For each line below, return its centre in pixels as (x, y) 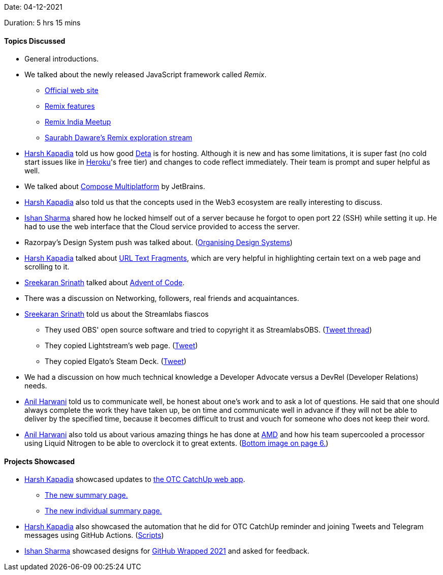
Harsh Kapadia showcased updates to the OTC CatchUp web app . (135, 479)
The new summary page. (86, 495)
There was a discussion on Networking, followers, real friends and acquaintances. (162, 298)
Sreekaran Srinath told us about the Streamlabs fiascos (117, 314)
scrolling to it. (47, 267)
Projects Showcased (40, 461)
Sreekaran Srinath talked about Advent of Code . (105, 283)
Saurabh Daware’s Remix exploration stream (119, 138)
